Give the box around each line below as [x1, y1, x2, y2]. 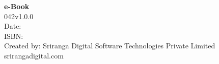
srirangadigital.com [4, 50, 64, 60]
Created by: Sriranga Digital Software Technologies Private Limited [4, 40, 215, 51]
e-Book [4, 1, 30, 11]
